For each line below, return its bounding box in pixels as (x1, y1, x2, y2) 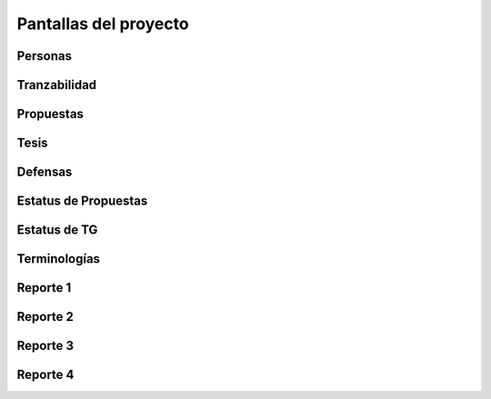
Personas (16, 48, 73, 64)
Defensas (16, 165, 73, 180)
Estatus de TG (16, 223, 98, 238)
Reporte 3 (16, 338, 75, 354)
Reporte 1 (16, 280, 72, 295)
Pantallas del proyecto (16, 14, 190, 34)
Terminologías (16, 251, 100, 267)
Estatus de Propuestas (16, 194, 148, 209)
